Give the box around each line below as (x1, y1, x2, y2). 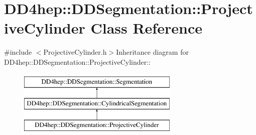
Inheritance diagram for (116, 47, 189, 57)
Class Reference (90, 18, 202, 38)
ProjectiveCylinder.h (43, 47, 107, 57)
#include (4, 47, 32, 57)
